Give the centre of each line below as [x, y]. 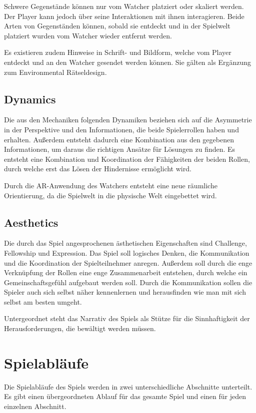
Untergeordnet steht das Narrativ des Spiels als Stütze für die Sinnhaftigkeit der [127, 318]
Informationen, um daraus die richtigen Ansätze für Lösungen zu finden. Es [120, 149]
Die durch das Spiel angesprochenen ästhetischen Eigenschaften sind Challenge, [125, 243]
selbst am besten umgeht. [43, 301]
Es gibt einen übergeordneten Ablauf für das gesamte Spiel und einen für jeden [125, 396]
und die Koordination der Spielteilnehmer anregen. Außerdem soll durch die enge [128, 262]
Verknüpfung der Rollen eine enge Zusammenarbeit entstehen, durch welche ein [126, 272]
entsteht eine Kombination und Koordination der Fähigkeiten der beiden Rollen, [127, 159]
